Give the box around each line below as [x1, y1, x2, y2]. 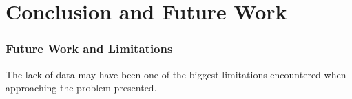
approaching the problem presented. [6, 80, 157, 95]
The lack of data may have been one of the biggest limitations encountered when [6, 67, 346, 81]
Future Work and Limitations [6, 40, 173, 57]
